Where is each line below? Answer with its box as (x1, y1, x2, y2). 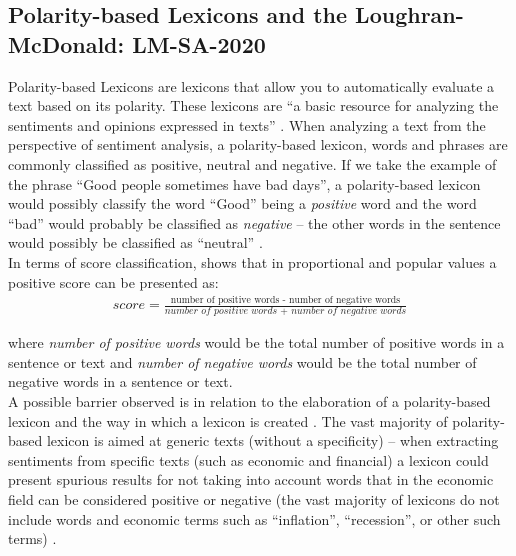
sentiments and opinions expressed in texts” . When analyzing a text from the (8, 114, 486, 135)
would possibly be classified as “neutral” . (8, 232, 263, 253)
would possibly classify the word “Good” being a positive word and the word (8, 193, 477, 214)
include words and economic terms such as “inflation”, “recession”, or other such (8, 508, 501, 529)
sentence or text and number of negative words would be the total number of (8, 351, 477, 372)
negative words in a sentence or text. (8, 371, 233, 392)
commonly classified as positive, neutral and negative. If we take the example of (8, 153, 497, 174)
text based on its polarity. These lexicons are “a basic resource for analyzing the (8, 95, 499, 116)
